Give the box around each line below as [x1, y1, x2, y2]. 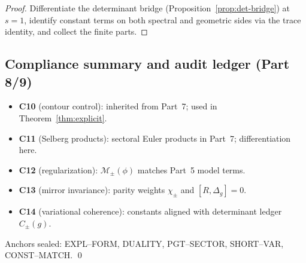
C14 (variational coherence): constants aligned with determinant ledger [19, 205, 282, 218]
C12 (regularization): [19, 163, 98, 176]
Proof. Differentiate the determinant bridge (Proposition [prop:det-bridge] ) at [5, 2, 290, 14]
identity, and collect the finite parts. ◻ [5, 25, 148, 38]
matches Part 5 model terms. [137, 163, 246, 176]
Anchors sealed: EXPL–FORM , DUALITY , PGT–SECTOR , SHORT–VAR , [5, 237, 284, 249]
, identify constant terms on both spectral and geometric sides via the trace [24, 13, 301, 26]
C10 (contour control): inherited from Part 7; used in [19, 100, 217, 112]
